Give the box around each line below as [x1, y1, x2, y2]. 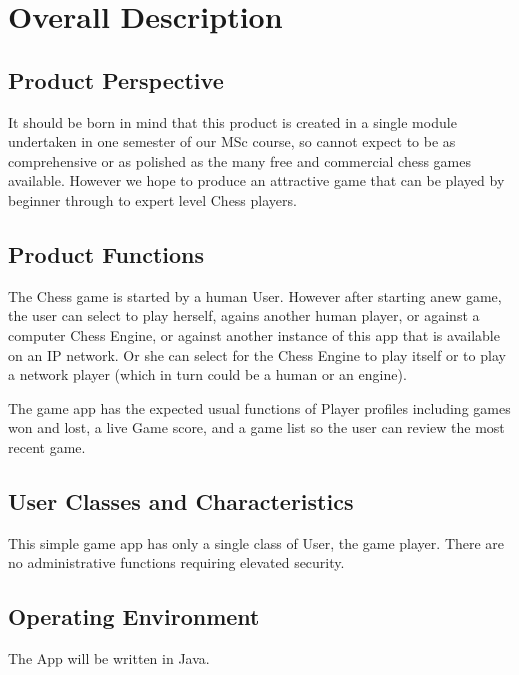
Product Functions [8, 238, 205, 269]
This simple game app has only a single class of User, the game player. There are [8, 532, 505, 553]
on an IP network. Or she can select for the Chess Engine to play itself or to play [8, 344, 506, 365]
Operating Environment [8, 601, 260, 632]
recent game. [8, 436, 86, 457]
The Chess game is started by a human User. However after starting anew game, [8, 285, 502, 306]
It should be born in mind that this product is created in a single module [8, 111, 457, 132]
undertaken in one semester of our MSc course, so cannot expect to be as [8, 131, 456, 152]
